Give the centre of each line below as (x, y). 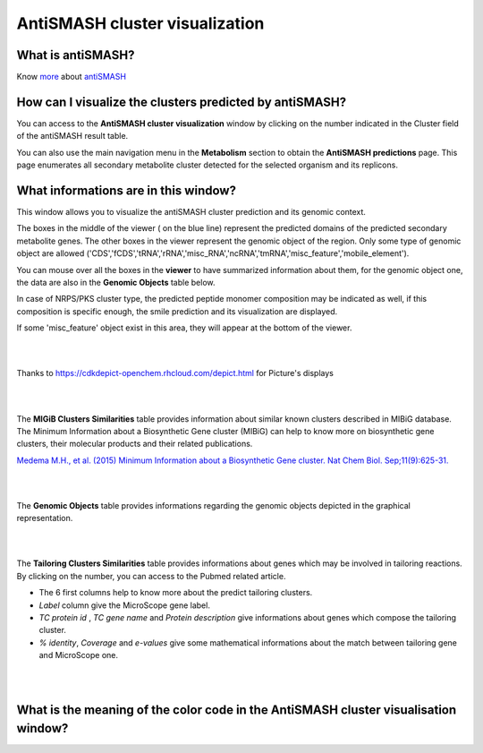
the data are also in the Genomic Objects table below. (116, 282)
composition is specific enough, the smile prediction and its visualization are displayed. (177, 311)
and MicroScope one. (79, 655)
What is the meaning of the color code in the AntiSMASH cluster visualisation (237, 710)
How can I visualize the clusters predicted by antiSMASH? (182, 102)
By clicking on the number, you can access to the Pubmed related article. (151, 576)
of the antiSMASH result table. (72, 136)
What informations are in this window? (127, 190)
